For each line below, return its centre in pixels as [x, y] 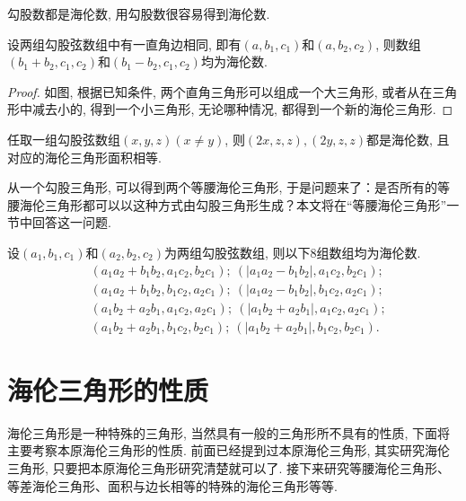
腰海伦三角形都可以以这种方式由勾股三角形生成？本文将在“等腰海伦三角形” [227, 204]
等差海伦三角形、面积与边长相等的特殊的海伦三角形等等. [172, 485]
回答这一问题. [71, 222]
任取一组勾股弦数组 [64, 139]
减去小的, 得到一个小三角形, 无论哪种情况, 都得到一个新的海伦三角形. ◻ [242, 109]
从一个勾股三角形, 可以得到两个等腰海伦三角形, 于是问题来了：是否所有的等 [229, 187]
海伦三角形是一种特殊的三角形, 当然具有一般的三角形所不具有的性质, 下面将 [229, 432]
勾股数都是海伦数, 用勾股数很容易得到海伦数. [139, 13]
